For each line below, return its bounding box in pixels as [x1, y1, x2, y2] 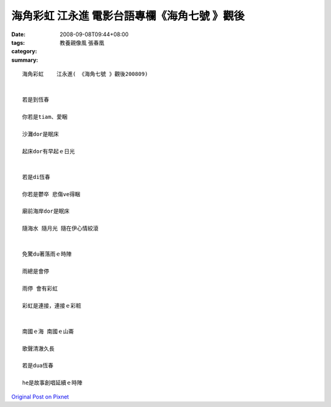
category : [11, 48, 37, 55]
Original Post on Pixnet [11, 393, 69, 400]
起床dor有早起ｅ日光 [22, 148, 75, 154]
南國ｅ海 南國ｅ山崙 [22, 328, 74, 335]
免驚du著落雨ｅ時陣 [22, 251, 72, 257]
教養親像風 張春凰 [59, 39, 104, 46]
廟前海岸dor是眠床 [22, 208, 70, 215]
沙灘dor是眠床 [22, 131, 59, 137]
